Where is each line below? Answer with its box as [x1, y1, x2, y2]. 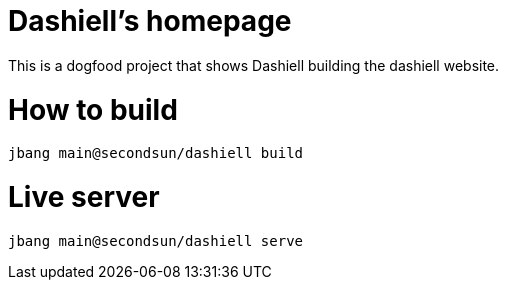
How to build [8, 92, 178, 127]
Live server [8, 180, 160, 214]
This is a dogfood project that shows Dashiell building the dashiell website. [8, 56, 500, 74]
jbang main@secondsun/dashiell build [8, 145, 304, 162]
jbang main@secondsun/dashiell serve [8, 232, 304, 249]
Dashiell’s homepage [8, 4, 292, 38]
